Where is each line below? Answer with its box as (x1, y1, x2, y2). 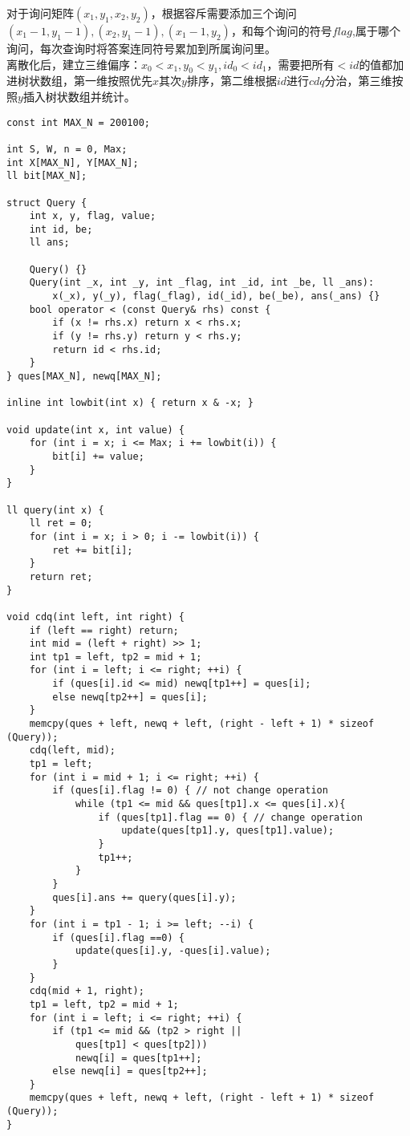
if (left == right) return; (29, 624, 179, 636)
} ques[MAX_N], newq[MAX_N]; (6, 371, 162, 383)
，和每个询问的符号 (230, 22, 332, 39)
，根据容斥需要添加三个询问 (150, 5, 297, 21)
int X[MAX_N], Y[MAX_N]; (6, 156, 139, 168)
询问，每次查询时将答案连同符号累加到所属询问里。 (6, 40, 276, 56)
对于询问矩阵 (6, 5, 74, 21)
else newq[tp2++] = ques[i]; (52, 691, 208, 703)
